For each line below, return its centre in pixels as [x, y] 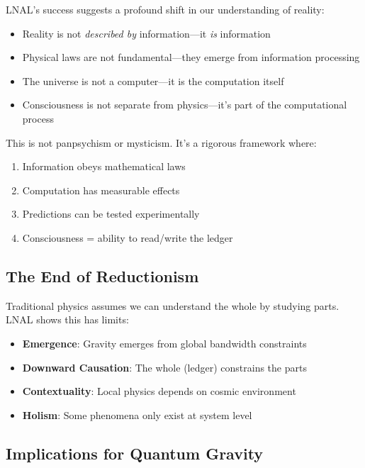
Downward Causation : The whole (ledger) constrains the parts [164, 367]
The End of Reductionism [102, 275]
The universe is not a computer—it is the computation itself [153, 80]
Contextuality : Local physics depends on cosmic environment [159, 391]
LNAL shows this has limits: [67, 319]
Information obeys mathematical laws [104, 166]
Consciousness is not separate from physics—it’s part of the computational [185, 105]
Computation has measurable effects [101, 190]
